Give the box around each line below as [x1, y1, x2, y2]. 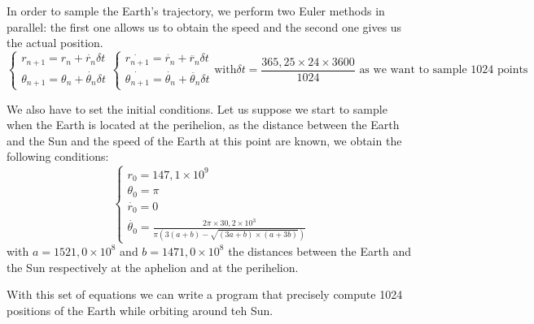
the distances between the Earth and [228, 242, 411, 259]
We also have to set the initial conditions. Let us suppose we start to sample [7, 100, 387, 117]
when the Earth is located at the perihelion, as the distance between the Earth [7, 116, 400, 133]
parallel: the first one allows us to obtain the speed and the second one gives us [7, 18, 402, 35]
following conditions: [7, 148, 109, 165]
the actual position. [7, 34, 103, 51]
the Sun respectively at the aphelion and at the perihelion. [7, 258, 299, 275]
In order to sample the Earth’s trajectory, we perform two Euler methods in [7, 2, 385, 19]
